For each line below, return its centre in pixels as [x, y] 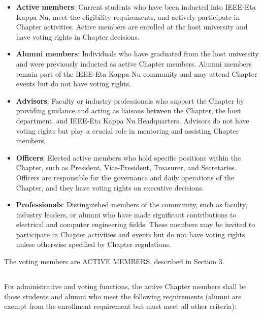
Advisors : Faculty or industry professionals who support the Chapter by [130, 100]
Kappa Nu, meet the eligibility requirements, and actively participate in [128, 17]
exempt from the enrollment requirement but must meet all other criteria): [120, 306]
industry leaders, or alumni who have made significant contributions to [126, 214]
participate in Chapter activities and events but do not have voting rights [130, 234]
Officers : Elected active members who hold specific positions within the [128, 157]
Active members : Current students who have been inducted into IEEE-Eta [136, 7]
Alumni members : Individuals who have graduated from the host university [137, 54]
